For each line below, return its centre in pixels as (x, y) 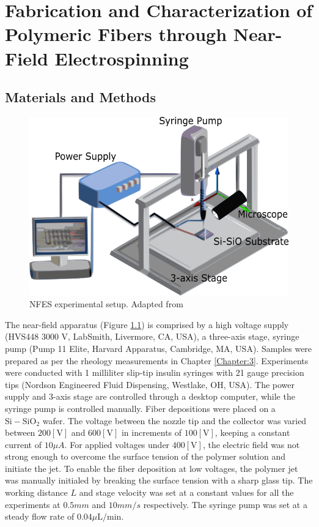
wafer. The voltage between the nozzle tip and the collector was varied (174, 420)
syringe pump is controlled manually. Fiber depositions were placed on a (140, 408)
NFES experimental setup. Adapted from (106, 304)
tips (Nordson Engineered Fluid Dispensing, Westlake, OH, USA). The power (150, 384)
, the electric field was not (251, 444)
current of (23, 444)
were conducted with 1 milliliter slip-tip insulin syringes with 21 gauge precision (155, 372)
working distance (36, 492)
